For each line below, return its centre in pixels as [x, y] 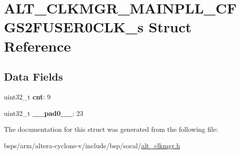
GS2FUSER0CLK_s [74, 27]
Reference [37, 46]
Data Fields [34, 77]
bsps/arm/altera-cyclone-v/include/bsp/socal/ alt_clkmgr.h [92, 145]
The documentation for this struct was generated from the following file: [111, 129]
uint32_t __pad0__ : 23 [44, 113]
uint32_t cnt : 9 [27, 96]
